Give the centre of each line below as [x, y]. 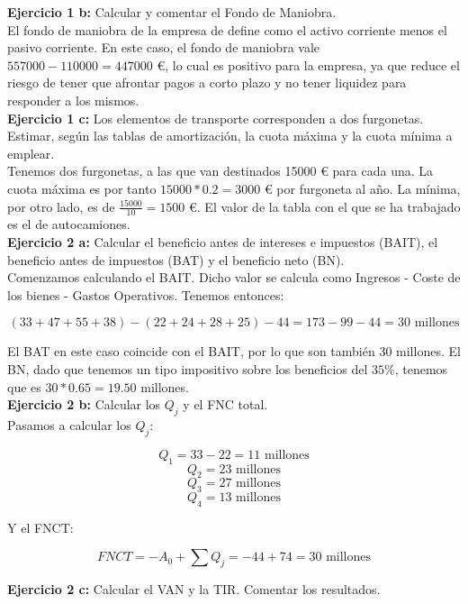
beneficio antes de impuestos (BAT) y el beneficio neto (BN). [176, 259]
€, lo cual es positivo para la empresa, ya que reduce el [308, 64]
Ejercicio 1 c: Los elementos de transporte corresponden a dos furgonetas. [216, 118]
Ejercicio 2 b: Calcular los [84, 404]
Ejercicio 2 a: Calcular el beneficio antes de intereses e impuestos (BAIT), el [223, 241]
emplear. [31, 153]
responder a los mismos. [73, 100]
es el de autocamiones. [69, 224]
